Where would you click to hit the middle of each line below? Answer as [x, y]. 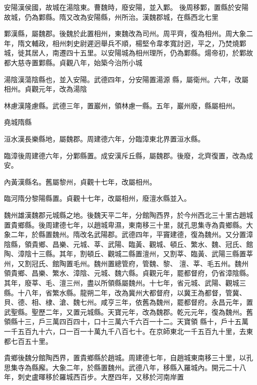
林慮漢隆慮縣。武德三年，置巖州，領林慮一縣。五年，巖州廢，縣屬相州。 [122, 105]
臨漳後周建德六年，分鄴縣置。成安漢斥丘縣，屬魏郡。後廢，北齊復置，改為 [125, 155]
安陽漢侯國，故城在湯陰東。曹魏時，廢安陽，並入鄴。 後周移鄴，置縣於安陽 [126, 7]
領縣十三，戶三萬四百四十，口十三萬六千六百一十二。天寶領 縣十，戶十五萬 [126, 321]
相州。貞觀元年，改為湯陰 [45, 89]
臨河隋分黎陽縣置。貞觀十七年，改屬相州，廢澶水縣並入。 [97, 198]
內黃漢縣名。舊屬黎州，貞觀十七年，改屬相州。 [80, 181]
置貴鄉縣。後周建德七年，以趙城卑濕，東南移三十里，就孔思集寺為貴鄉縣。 [125, 224]
